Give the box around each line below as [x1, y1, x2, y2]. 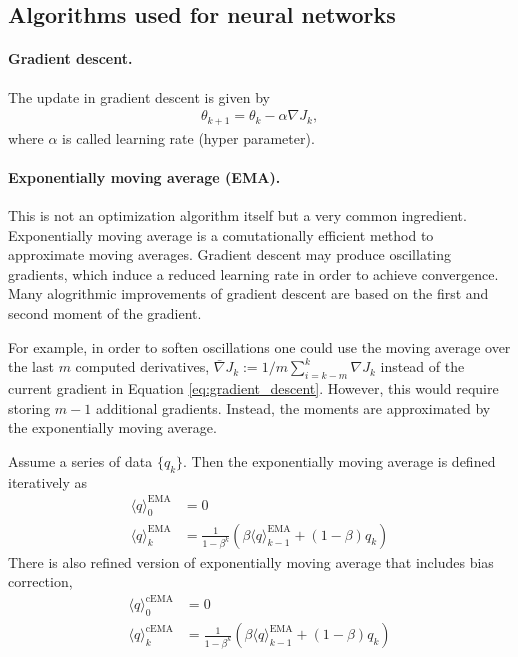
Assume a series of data [8, 450, 153, 471]
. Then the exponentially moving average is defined [183, 450, 496, 471]
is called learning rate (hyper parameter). [62, 127, 315, 148]
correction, [8, 571, 73, 592]
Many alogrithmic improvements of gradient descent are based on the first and [8, 283, 489, 304]
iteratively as [8, 471, 88, 492]
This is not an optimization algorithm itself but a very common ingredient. [8, 205, 467, 226]
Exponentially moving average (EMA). [8, 166, 281, 187]
